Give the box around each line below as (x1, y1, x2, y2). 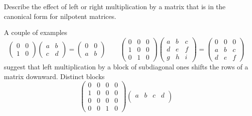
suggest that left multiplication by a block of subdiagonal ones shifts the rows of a (4, 61, 249, 71)
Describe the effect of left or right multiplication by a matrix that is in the (4, 1, 226, 11)
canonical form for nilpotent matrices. (4, 11, 117, 21)
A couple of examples (4, 27, 67, 37)
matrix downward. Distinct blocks (4, 71, 105, 81)
